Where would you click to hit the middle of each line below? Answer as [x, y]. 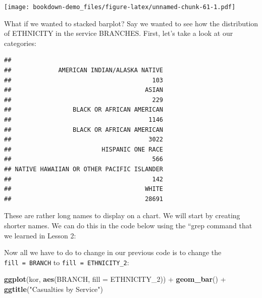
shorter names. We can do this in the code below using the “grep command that [128, 225]
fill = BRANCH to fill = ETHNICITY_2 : [67, 262]
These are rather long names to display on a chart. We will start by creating [122, 215]
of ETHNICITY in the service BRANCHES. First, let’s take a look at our [119, 33]
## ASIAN [84, 90]
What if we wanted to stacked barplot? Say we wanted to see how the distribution [131, 23]
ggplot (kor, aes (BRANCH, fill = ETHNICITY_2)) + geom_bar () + [115, 279]
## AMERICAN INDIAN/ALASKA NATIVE [84, 70]
